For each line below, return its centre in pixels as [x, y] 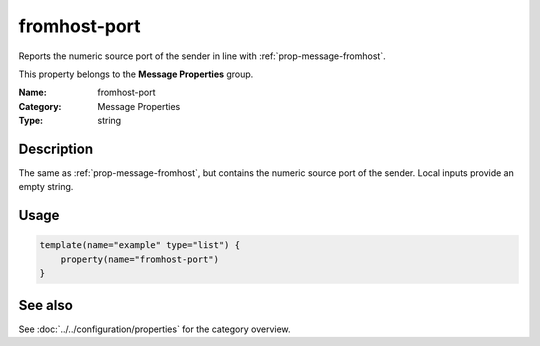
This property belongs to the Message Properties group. [136, 74]
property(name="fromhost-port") [140, 259]
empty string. [46, 187]
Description [56, 148]
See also [46, 305]
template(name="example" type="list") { [139, 245]
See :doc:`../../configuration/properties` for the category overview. [154, 329]
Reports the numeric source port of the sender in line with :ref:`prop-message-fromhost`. [202, 56]
